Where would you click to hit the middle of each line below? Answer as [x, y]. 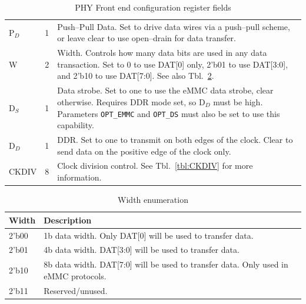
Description [68, 220]
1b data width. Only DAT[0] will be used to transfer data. [149, 235]
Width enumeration [153, 200]
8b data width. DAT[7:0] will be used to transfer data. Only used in [166, 264]
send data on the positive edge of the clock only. [144, 151]
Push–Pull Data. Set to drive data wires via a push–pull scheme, [174, 26]
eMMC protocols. [75, 275]
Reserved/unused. [76, 290]
